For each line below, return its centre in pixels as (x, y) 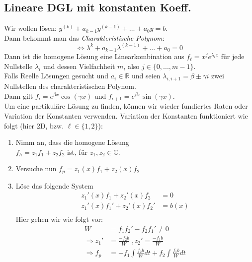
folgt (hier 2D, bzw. (34, 125)
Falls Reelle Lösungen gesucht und (56, 76)
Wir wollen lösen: (30, 28)
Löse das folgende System (54, 185)
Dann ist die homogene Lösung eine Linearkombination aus (94, 56)
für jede (233, 56)
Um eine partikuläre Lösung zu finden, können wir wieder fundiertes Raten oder (126, 106)
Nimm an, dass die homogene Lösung (72, 142)
